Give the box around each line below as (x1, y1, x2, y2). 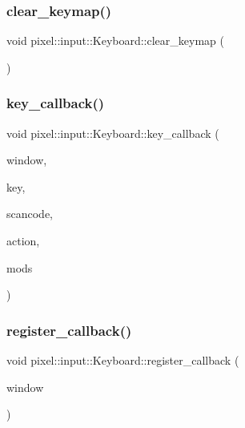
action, (6, 232, 40, 248)
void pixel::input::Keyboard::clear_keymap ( (6, 32, 224, 49)
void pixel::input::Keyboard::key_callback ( (6, 124, 219, 141)
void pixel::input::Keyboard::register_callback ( (6, 352, 239, 368)
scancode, (6, 205, 54, 222)
